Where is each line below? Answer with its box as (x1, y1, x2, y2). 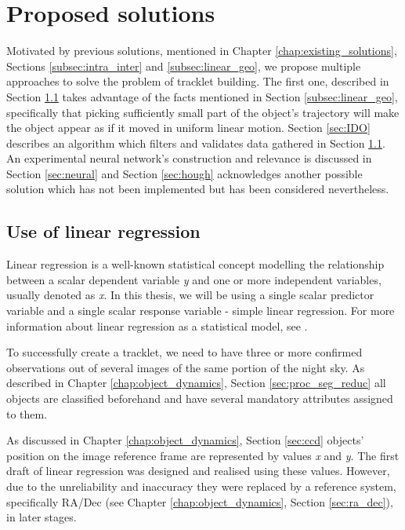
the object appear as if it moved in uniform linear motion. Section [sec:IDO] (6, 119, 371, 136)
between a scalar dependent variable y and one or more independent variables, (6, 271, 381, 287)
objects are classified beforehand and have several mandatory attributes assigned (6, 390, 393, 407)
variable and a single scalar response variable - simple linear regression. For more (6, 302, 395, 319)
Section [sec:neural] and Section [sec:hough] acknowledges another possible (6, 165, 363, 181)
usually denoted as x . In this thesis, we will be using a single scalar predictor (6, 287, 374, 303)
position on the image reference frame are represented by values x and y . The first (6, 447, 400, 463)
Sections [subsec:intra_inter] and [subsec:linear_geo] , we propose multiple (6, 57, 361, 74)
